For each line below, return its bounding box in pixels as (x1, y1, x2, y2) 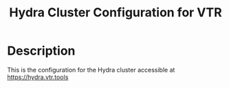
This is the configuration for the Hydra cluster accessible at (7, 65, 175, 74)
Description (7, 43, 76, 59)
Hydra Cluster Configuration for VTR (9, 5, 222, 20)
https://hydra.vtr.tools (7, 73, 69, 81)
